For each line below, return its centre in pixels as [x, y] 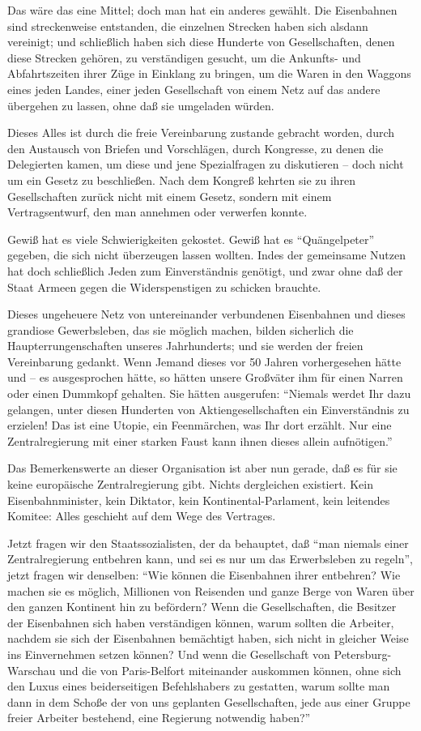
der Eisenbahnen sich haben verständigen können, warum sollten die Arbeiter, [201, 622]
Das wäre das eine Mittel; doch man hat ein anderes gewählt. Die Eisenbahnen [202, 10]
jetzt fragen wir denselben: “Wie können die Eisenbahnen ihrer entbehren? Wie [204, 575]
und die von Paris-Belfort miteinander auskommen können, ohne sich [230, 670]
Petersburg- [363, 654]
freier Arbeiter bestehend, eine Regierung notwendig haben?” [159, 718]
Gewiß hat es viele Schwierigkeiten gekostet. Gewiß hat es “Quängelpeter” [191, 239]
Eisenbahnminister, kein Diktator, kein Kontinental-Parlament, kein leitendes [199, 500]
